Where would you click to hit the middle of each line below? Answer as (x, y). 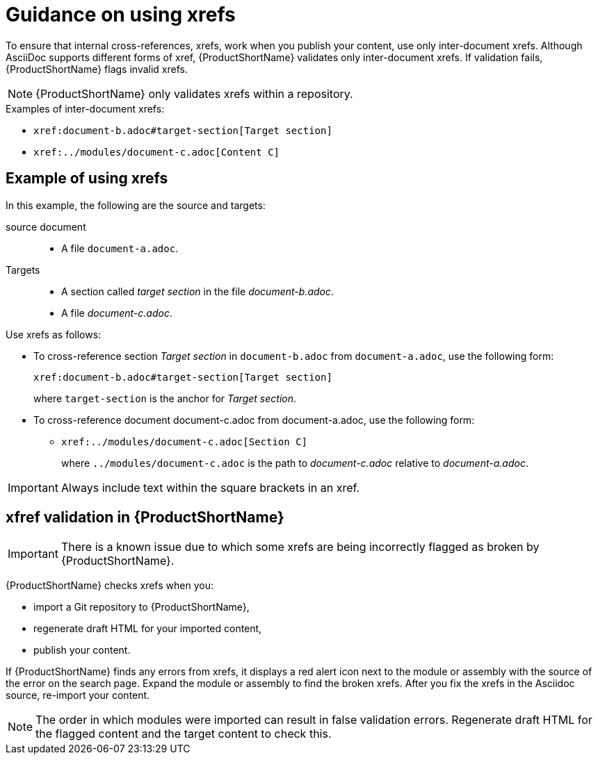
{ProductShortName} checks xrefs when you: (110, 586)
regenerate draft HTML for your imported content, (148, 629)
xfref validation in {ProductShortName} (145, 518)
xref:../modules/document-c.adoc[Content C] (157, 152)
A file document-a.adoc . (120, 248)
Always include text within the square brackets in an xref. (210, 487)
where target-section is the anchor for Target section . (165, 398)
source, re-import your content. (78, 695)
